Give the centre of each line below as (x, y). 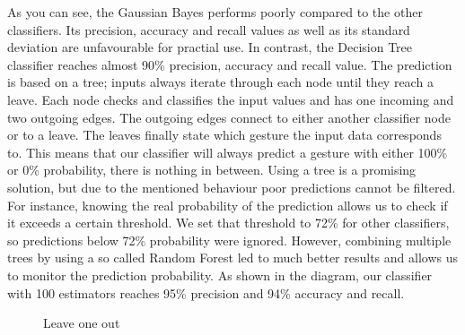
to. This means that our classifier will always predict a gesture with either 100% (228, 152)
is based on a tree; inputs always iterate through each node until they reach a (220, 82)
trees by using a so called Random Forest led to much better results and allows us (232, 258)
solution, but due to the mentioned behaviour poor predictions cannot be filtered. (232, 187)
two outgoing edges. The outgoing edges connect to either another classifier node (229, 117)
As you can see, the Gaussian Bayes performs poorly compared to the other (215, 12)
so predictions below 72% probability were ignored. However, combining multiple (229, 240)
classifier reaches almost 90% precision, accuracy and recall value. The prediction (230, 64)
